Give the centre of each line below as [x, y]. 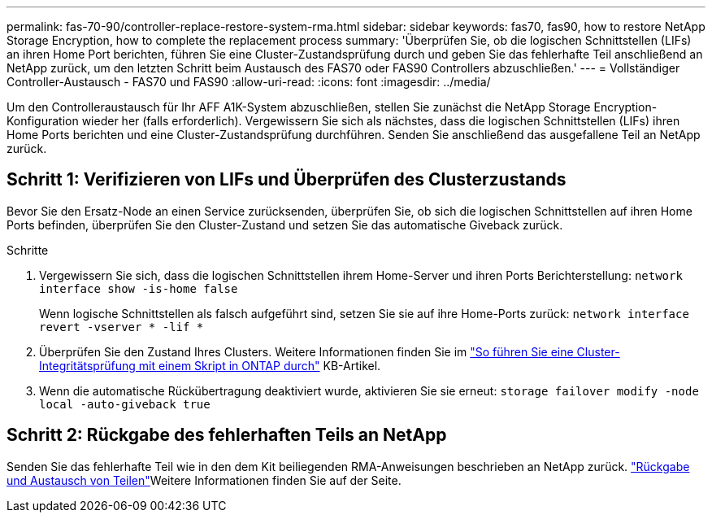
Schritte [28, 250]
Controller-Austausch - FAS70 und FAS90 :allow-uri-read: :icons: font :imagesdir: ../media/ [249, 82]
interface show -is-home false [139, 288]
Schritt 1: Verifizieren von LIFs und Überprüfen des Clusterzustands [287, 180]
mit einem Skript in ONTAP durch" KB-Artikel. [260, 365]
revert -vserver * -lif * [122, 327]
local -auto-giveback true [125, 404]
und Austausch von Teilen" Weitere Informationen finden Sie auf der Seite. [204, 480]
